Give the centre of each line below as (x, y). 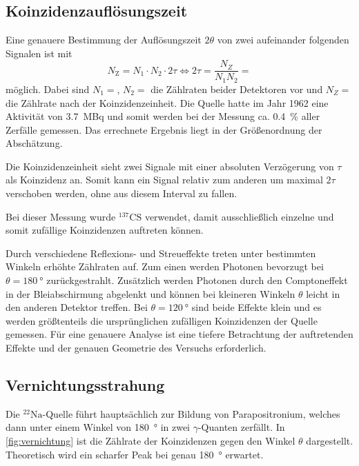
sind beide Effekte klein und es (256, 307)
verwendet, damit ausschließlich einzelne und (239, 216)
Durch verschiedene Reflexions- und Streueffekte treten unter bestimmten (161, 253)
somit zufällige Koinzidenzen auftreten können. (105, 230)
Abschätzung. (34, 143)
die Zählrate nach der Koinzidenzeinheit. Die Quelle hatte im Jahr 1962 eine (167, 102)
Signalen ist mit (39, 53)
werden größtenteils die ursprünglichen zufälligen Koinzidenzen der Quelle (162, 320)
